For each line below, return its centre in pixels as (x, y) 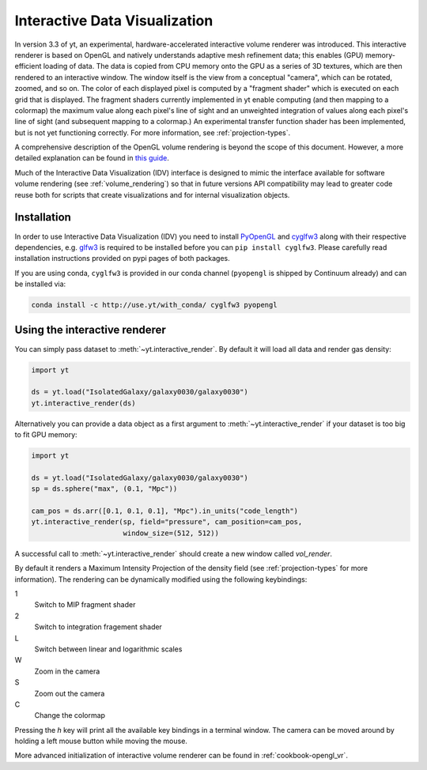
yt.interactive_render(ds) (83, 403)
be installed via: (40, 284)
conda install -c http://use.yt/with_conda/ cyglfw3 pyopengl (154, 305)
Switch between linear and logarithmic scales (108, 649)
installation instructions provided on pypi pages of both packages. (123, 259)
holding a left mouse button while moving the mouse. (101, 741)
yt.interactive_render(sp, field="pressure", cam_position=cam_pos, (167, 522)
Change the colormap (70, 715)
